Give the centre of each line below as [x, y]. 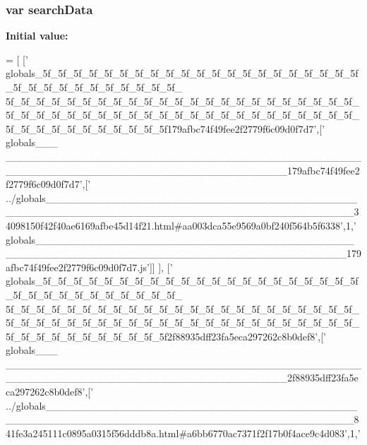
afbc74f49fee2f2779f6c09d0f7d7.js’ [78, 267]
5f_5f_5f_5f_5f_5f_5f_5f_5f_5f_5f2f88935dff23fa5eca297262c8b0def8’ [162, 336]
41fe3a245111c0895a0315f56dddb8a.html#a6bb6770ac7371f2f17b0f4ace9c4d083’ [176, 433]
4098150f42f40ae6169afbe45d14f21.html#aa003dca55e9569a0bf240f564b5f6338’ [174, 225]
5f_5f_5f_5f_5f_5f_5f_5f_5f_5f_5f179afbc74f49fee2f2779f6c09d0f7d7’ [161, 128]
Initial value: [37, 36]
